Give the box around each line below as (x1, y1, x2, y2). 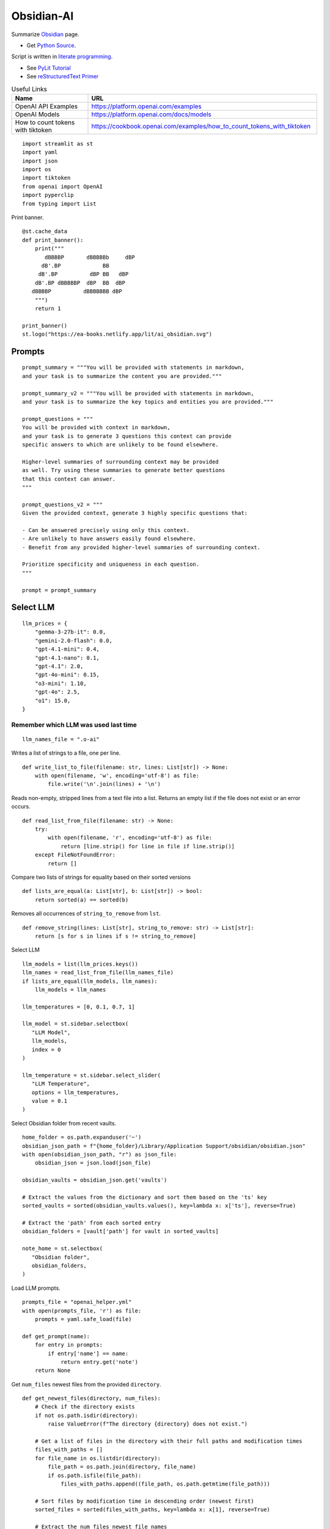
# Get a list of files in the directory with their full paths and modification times (34, 1438, 302, 1445)
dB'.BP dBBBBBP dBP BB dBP (34, 279, 125, 286)
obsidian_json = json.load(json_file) (34, 1160, 152, 1166)
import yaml (22, 149, 58, 156)
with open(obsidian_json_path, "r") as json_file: (22, 1150, 177, 1158)
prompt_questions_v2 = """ (22, 501, 103, 508)
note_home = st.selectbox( (22, 1245, 103, 1252)
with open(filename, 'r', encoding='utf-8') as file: (48, 834, 213, 841)
